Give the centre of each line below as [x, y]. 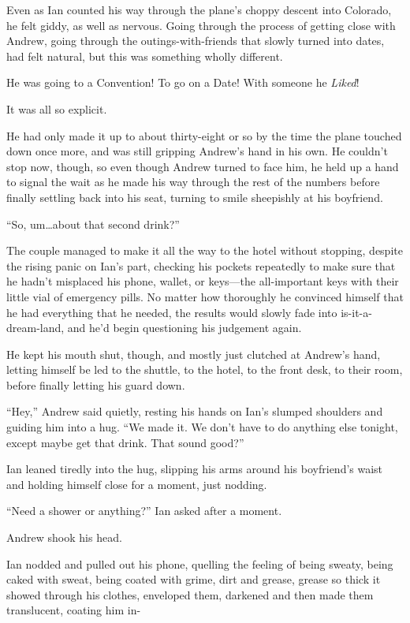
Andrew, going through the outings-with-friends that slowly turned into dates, [196, 41]
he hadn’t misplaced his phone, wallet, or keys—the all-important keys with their [203, 281]
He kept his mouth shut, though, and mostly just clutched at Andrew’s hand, [194, 354]
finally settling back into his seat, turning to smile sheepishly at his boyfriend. [195, 197]
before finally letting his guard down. [96, 384]
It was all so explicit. [57, 108]
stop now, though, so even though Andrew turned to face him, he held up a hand [203, 166]
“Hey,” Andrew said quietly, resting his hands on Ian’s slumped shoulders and [195, 411]
